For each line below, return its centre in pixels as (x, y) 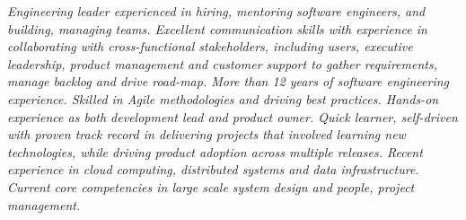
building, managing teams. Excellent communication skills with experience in (217, 28)
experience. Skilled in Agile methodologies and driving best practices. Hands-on (223, 98)
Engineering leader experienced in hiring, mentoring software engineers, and (216, 11)
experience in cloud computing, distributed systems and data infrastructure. (213, 169)
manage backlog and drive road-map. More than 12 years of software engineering (229, 81)
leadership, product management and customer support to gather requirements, (222, 63)
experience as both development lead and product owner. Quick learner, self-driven (233, 116)
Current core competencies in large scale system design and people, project (211, 186)
